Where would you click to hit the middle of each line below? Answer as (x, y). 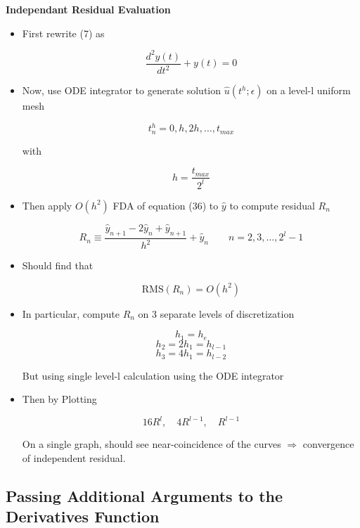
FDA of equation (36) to (166, 205)
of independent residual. (74, 457)
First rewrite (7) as (63, 33)
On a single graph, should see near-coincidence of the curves (152, 444)
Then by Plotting (59, 399)
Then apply (47, 205)
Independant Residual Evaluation (88, 9)
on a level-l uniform (309, 90)
